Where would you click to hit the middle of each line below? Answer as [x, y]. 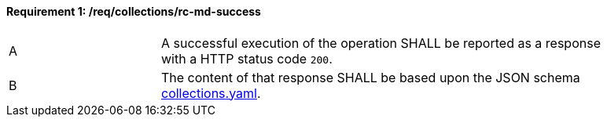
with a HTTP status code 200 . [247, 58]
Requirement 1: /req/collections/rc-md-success [134, 11]
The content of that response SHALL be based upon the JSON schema [371, 77]
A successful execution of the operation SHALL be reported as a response [381, 43]
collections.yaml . [211, 93]
